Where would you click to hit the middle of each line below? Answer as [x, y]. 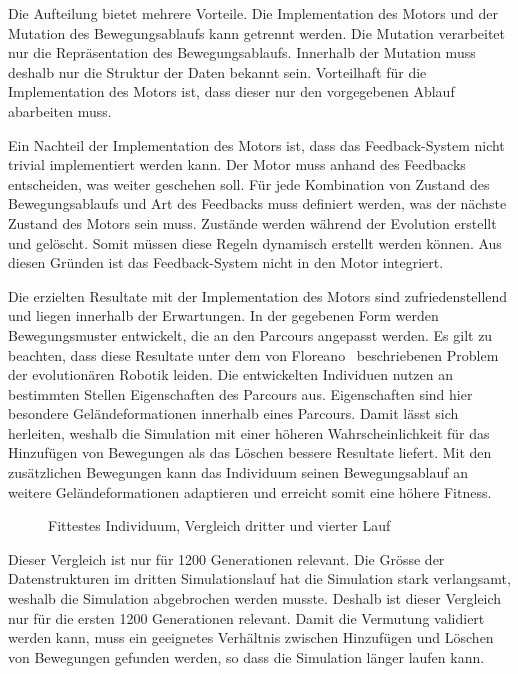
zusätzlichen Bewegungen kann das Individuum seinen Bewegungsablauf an [238, 472]
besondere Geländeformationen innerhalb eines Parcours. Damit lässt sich [233, 413]
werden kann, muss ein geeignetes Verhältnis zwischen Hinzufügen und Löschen [251, 637]
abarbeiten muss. [60, 110]
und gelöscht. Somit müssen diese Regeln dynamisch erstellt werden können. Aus [255, 242]
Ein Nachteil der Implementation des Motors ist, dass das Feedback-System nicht [256, 144]
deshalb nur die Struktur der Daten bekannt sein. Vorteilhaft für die [217, 71]
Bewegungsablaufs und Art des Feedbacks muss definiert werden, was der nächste [257, 203]
